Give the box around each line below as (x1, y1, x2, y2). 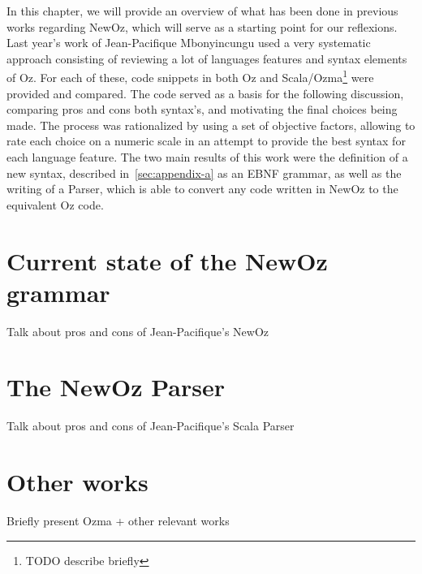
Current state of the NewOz (6, 244, 328, 277)
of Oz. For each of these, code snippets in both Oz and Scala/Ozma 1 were (6, 67, 374, 86)
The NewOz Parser (6, 370, 225, 404)
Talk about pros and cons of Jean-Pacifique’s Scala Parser (6, 417, 295, 434)
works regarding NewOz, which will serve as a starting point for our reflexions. (6, 18, 398, 35)
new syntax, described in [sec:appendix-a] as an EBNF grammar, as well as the (6, 164, 402, 181)
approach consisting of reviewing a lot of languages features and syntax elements (6, 50, 407, 67)
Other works (6, 465, 149, 498)
